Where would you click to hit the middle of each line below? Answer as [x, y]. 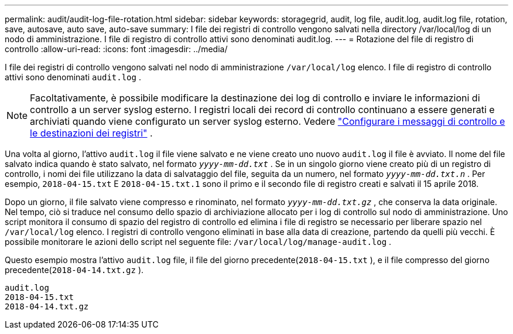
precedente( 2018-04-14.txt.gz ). [74, 270]
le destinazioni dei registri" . [91, 133]
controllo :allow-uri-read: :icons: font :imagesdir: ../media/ [116, 49]
